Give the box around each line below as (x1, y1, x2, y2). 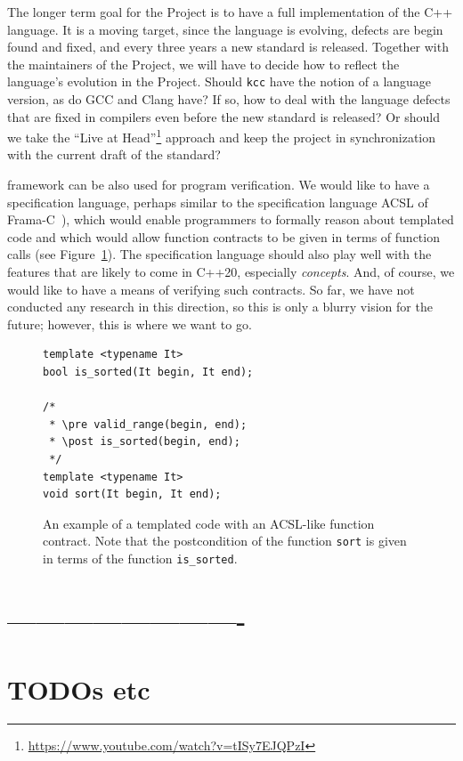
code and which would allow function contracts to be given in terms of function (7, 227, 440, 246)
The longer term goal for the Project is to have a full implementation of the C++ (7, 3, 453, 20)
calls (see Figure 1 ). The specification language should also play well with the (7, 245, 432, 263)
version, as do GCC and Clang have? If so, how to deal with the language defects (7, 90, 451, 109)
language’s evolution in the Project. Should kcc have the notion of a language (7, 72, 432, 91)
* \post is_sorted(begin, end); (49, 435, 240, 449)
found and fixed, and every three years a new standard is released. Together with (7, 37, 449, 56)
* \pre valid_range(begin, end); (49, 417, 248, 431)
